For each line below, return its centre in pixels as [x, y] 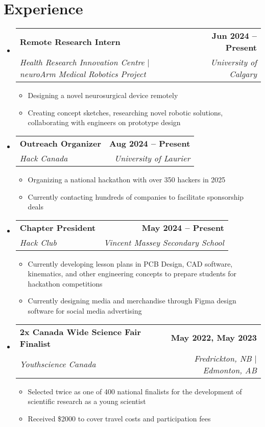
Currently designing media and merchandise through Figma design [132, 301]
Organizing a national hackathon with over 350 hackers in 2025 [127, 179]
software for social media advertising [85, 311]
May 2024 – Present [183, 227]
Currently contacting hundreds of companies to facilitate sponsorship [136, 196]
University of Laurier [152, 158]
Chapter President [58, 227]
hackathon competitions [65, 283]
